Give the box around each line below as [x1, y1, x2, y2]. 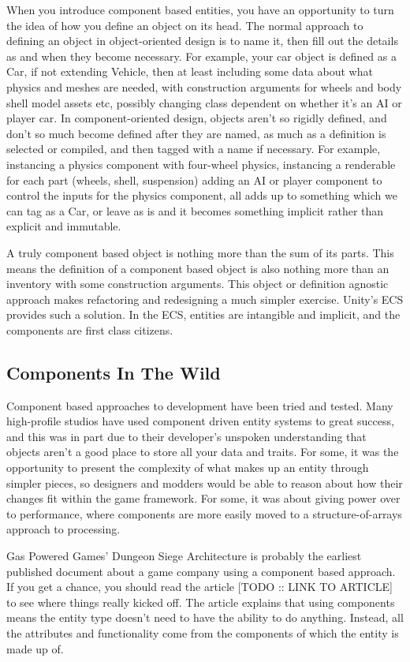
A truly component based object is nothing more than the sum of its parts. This [6, 244, 394, 260]
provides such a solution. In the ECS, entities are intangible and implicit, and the [6, 306, 401, 323]
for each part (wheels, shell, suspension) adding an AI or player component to [6, 171, 382, 188]
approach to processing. [6, 521, 121, 537]
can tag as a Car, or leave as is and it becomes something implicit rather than [6, 202, 384, 219]
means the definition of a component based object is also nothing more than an [6, 260, 389, 276]
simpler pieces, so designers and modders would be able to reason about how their [6, 474, 403, 491]
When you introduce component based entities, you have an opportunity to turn [6, 2, 394, 17]
